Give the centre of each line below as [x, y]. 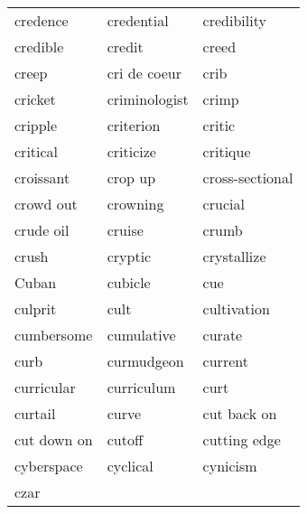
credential [138, 20]
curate [223, 335]
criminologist [148, 99]
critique [227, 151]
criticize [131, 151]
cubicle [129, 282]
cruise [125, 230]
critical [37, 151]
